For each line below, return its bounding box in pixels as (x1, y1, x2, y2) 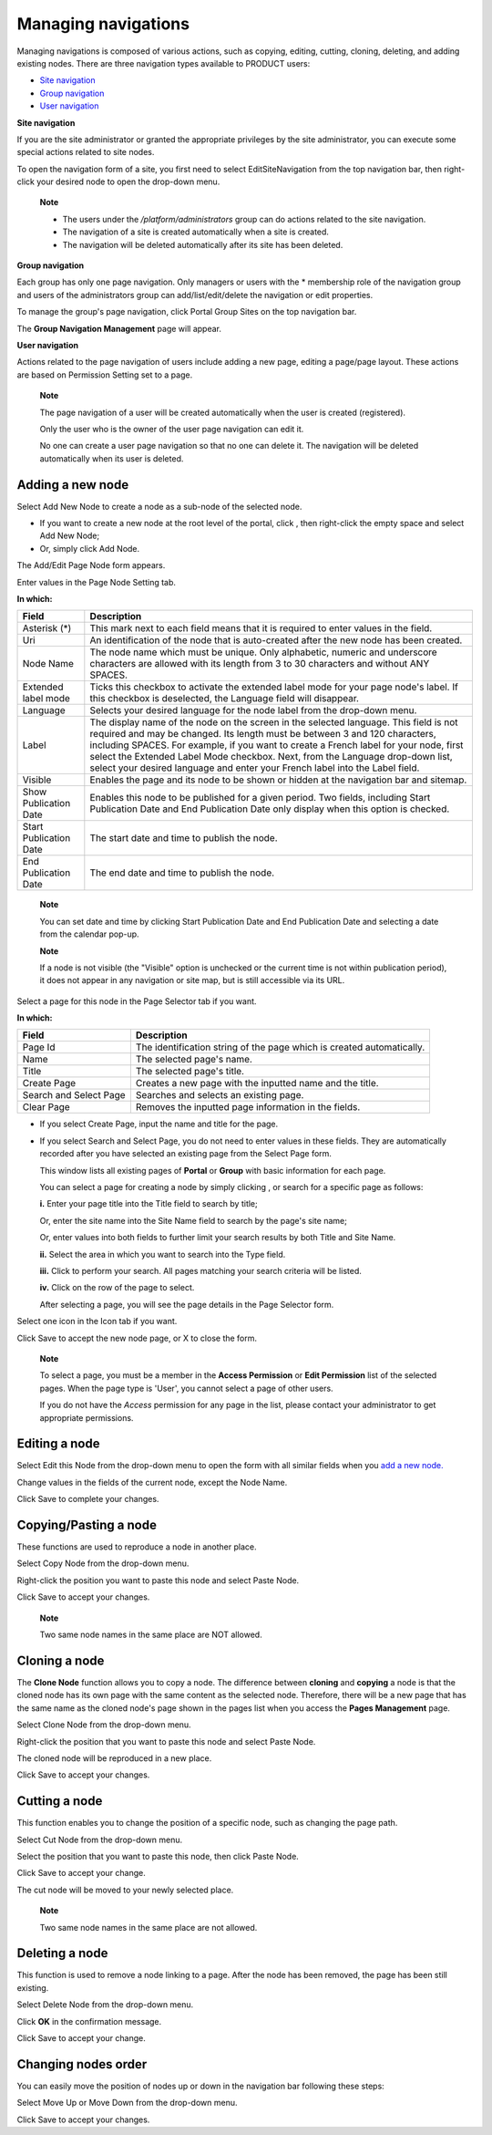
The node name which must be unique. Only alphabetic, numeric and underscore (89, 646, 437, 658)
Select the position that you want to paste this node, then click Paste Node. (16, 1850, 300, 1861)
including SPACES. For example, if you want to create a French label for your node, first (89, 739, 464, 751)
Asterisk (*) (22, 622, 72, 635)
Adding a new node (16, 477, 129, 492)
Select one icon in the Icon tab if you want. (16, 1316, 178, 1327)
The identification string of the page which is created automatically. (135, 1041, 425, 1053)
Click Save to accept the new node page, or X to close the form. (16, 1332, 258, 1343)
